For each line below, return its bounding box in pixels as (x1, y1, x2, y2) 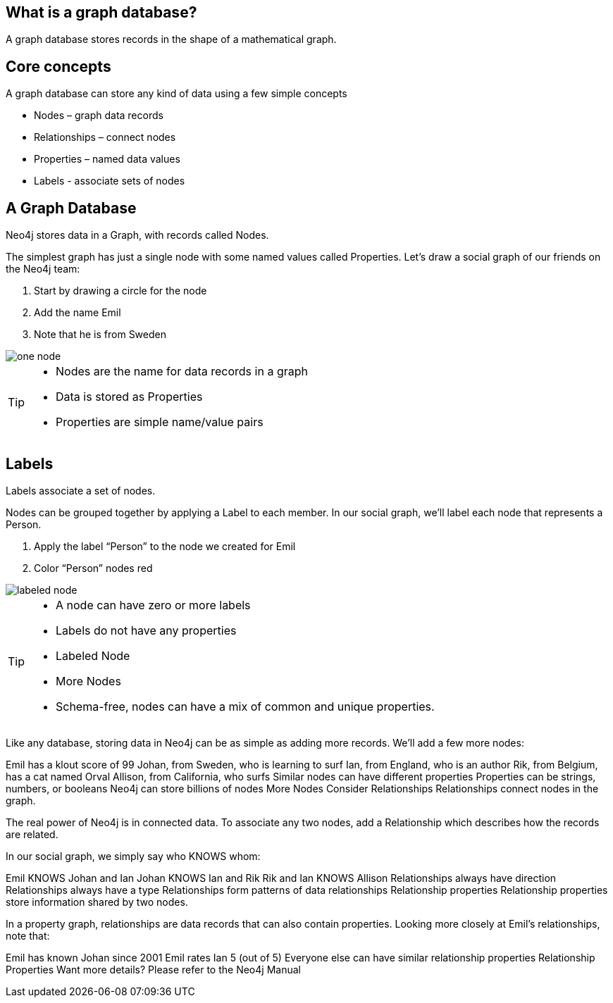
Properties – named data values (34, 153, 180, 166)
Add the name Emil (34, 306, 121, 319)
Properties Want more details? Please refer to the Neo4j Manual (6, 963, 301, 976)
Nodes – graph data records (34, 109, 163, 122)
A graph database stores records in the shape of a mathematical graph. (6, 33, 337, 46)
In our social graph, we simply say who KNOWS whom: (6, 849, 261, 862)
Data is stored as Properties (56, 390, 203, 404)
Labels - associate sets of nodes (34, 175, 185, 187)
